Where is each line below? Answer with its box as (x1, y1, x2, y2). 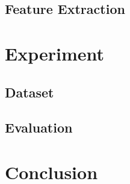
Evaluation (5, 118, 73, 137)
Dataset (5, 82, 54, 101)
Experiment (5, 41, 105, 65)
